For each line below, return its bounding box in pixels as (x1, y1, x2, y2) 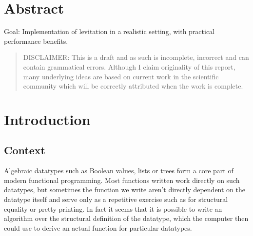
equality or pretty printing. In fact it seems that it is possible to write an (4, 203, 222, 214)
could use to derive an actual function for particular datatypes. (4, 222, 192, 233)
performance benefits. (4, 36, 68, 46)
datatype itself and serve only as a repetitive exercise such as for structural (4, 194, 228, 204)
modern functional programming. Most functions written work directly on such (4, 175, 240, 185)
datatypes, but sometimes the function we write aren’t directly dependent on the (4, 184, 246, 195)
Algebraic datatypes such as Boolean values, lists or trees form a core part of (4, 165, 234, 176)
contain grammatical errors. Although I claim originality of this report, (23, 61, 235, 72)
